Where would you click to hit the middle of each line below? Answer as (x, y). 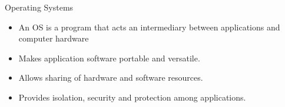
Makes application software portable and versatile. (109, 58)
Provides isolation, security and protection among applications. (132, 97)
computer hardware (54, 38)
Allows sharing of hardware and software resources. (111, 77)
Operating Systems (39, 7)
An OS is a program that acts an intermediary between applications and (149, 27)
